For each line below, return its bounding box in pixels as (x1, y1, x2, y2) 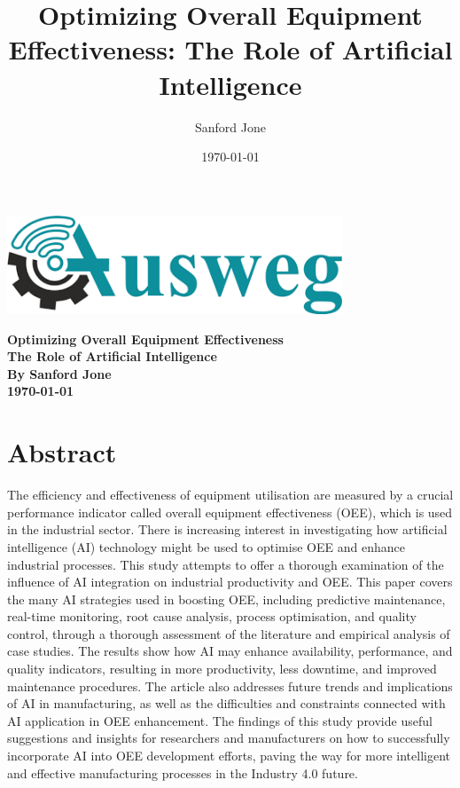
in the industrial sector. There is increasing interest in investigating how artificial (7, 520, 448, 539)
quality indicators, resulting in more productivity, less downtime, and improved (7, 659, 437, 678)
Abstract (7, 434, 117, 470)
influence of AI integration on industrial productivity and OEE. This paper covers (7, 572, 453, 591)
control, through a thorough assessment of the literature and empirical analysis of (7, 624, 450, 642)
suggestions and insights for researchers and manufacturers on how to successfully (7, 729, 450, 747)
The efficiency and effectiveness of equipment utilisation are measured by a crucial (7, 485, 454, 504)
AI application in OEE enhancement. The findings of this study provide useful (7, 711, 433, 729)
